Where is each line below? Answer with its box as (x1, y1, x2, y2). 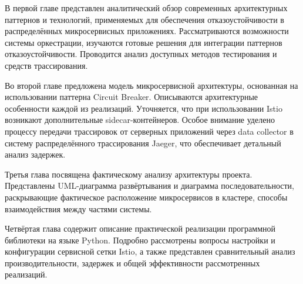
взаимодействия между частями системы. (5, 202, 152, 215)
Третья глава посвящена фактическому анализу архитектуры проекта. (5, 168, 253, 180)
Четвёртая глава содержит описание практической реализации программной (5, 222, 275, 235)
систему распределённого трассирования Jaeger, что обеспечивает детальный (5, 136, 281, 149)
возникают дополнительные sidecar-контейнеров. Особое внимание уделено (5, 113, 275, 126)
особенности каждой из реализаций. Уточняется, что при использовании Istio (5, 102, 282, 114)
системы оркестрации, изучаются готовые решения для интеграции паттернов (5, 36, 282, 48)
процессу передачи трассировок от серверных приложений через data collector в (5, 125, 294, 137)
